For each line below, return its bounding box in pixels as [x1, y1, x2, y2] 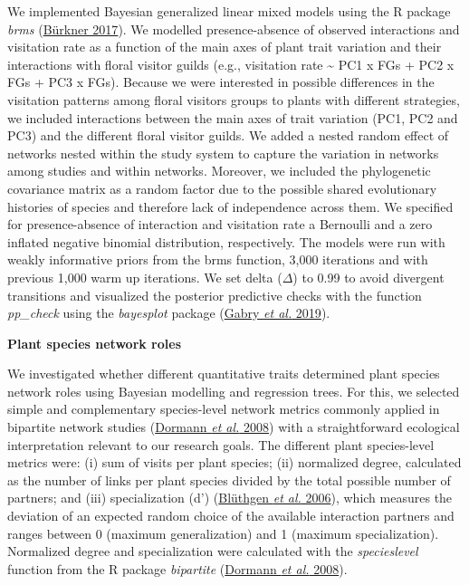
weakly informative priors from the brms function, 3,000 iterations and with [7, 250, 428, 269]
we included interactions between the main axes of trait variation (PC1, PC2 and [7, 108, 458, 127]
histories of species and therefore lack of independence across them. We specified [7, 197, 454, 216]
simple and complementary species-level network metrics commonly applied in [7, 399, 440, 418]
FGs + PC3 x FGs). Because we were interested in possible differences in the [7, 72, 435, 91]
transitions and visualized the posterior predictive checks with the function [7, 285, 422, 304]
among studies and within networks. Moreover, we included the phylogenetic [7, 161, 431, 180]
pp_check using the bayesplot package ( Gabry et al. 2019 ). [7, 303, 330, 322]
